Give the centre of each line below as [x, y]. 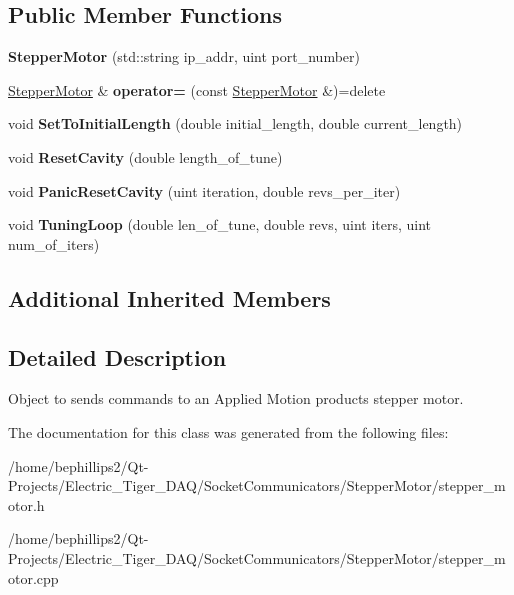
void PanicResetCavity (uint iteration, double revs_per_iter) [204, 190]
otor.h [26, 504]
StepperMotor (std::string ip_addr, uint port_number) [184, 56]
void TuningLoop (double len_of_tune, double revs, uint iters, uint [220, 224]
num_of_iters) [54, 243]
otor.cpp [33, 577]
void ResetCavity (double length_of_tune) [145, 156]
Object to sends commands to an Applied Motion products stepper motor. [236, 398]
